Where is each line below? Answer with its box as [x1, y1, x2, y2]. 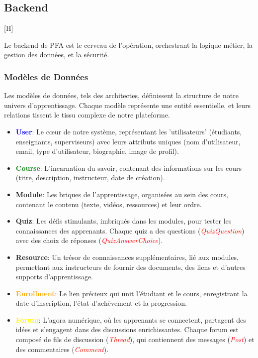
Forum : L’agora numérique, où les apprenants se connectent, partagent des [15, 314, 246, 325]
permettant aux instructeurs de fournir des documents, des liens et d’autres [15, 261, 246, 272]
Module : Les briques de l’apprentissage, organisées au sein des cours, [15, 189, 228, 199]
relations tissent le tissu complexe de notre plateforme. [4, 110, 170, 120]
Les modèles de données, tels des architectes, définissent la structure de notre [4, 90, 239, 101]
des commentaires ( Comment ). [15, 344, 109, 354]
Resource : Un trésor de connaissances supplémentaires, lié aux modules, [15, 251, 239, 262]
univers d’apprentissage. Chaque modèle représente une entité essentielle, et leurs [4, 100, 251, 110]
